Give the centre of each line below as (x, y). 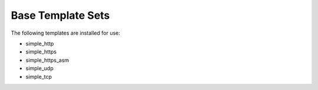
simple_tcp (39, 76)
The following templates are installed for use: (66, 33)
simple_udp (39, 68)
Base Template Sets (60, 15)
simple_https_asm (47, 60)
